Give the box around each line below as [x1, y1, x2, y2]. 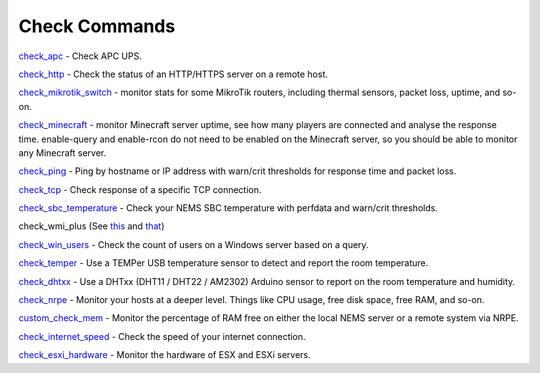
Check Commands [18, 15, 176, 37]
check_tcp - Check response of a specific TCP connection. [18, 183, 262, 195]
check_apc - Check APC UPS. [18, 50, 142, 62]
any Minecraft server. [18, 146, 107, 159]
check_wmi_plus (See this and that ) [18, 220, 165, 232]
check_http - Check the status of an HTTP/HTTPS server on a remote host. [18, 68, 329, 80]
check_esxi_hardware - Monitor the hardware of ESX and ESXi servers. [18, 349, 311, 361]
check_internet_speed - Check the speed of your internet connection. [18, 330, 306, 342]
